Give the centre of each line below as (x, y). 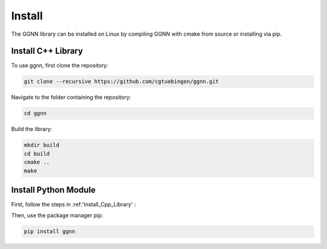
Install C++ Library (47, 51)
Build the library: (32, 129)
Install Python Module (54, 190)
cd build (37, 154)
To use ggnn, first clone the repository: (60, 65)
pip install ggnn (50, 231)
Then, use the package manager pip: (57, 216)
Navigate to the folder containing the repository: (71, 98)
